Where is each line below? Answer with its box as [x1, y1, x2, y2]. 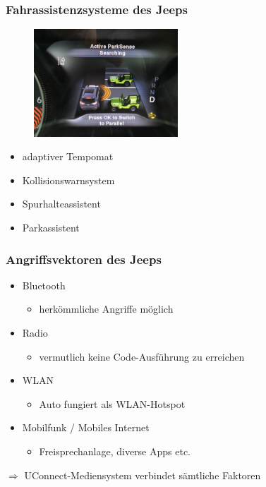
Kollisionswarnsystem [22, 172, 115, 187]
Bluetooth [22, 277, 66, 292]
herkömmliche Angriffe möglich [39, 301, 174, 316]
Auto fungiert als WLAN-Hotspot [39, 396, 186, 411]
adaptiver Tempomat [22, 149, 114, 164]
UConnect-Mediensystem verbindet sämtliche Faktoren [24, 467, 261, 482]
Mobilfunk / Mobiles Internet [22, 420, 150, 435]
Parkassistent [22, 220, 80, 235]
